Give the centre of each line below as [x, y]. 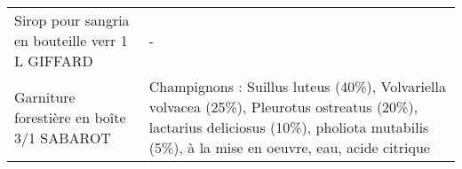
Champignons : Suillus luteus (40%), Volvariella [297, 86]
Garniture [45, 96]
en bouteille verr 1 [71, 40]
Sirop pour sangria [72, 20]
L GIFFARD [54, 61]
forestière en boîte [70, 117]
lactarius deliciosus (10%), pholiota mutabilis [289, 127]
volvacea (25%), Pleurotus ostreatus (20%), [283, 107]
